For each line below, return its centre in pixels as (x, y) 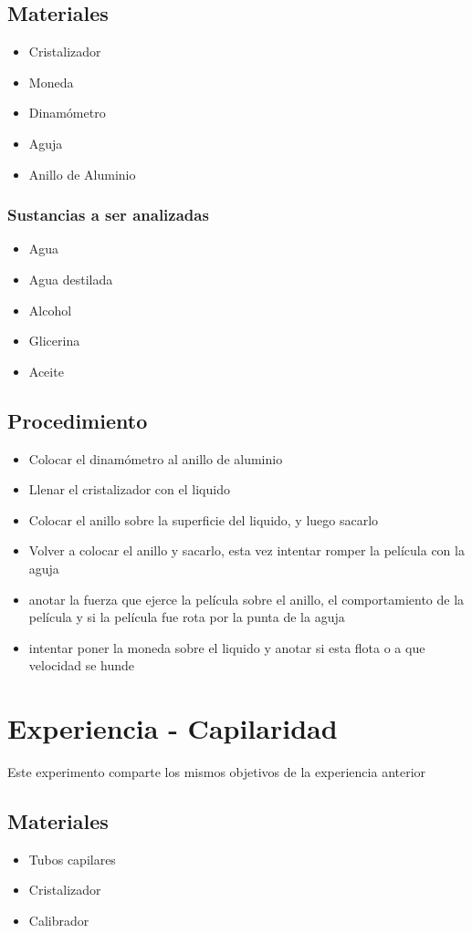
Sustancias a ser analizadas (108, 215)
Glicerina (54, 341)
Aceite (46, 371)
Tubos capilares (72, 859)
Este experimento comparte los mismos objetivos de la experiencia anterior (217, 772)
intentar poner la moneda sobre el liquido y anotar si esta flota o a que (227, 647)
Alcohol (50, 310)
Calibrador (59, 921)
